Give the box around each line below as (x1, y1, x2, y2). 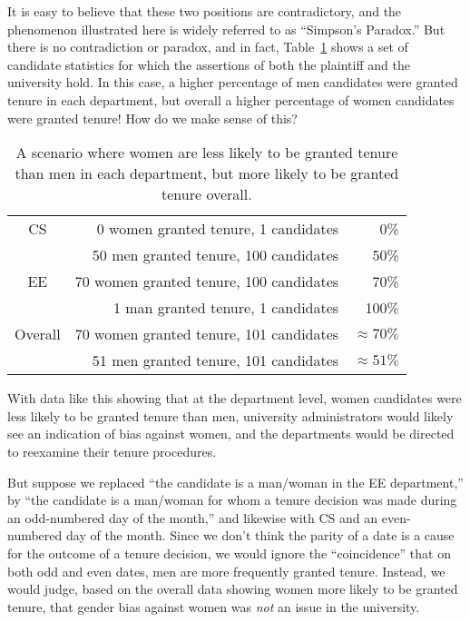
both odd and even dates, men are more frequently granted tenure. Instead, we (7, 561, 446, 580)
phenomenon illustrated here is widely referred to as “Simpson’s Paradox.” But (7, 19, 446, 38)
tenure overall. (162, 183, 252, 205)
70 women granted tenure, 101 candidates (74, 323, 339, 345)
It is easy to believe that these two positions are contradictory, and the (7, 2, 402, 20)
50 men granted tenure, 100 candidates (92, 244, 339, 266)
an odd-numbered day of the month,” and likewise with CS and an (7, 508, 378, 527)
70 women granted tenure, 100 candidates (74, 271, 339, 292)
